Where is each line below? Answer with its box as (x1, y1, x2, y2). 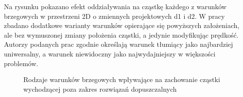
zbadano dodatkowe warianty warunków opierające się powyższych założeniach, (4, 20, 240, 30)
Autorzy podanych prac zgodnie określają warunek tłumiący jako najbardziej (4, 39, 233, 49)
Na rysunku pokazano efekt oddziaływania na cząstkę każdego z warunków (4, 1, 226, 11)
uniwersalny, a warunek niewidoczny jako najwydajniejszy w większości (4, 48, 216, 58)
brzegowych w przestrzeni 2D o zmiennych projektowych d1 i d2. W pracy (4, 11, 225, 21)
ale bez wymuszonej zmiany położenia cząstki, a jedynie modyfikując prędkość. (4, 29, 239, 40)
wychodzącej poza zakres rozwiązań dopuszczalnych (23, 83, 177, 94)
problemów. (4, 58, 38, 68)
